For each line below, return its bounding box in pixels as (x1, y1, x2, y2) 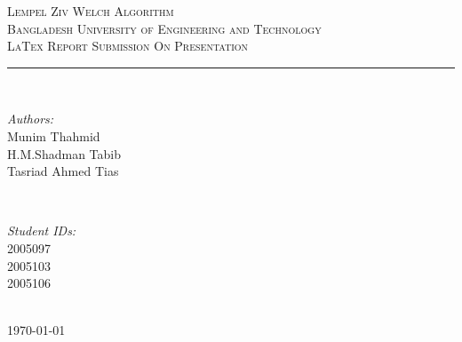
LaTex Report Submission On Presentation (7, 36, 249, 55)
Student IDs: (7, 221, 76, 240)
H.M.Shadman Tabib (7, 144, 121, 163)
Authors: (7, 109, 54, 128)
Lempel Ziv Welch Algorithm (7, 2, 174, 20)
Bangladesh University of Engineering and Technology (7, 19, 322, 37)
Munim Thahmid (7, 126, 100, 145)
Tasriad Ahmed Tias (7, 162, 119, 180)
